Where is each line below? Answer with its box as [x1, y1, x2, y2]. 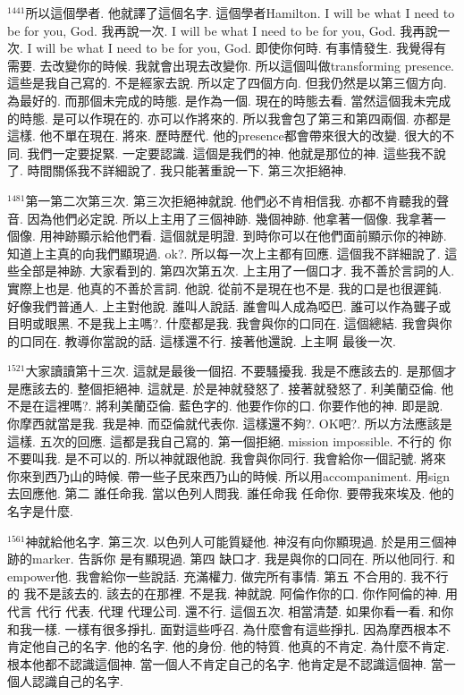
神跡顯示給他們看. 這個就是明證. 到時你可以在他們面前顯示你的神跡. [52, 226, 447, 245]
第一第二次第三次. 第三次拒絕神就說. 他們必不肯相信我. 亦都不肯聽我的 [25, 191, 437, 209]
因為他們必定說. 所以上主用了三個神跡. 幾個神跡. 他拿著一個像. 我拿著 [27, 208, 434, 227]
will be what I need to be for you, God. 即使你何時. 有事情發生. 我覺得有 [36, 38, 446, 57]
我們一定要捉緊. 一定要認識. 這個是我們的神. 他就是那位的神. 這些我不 [27, 143, 434, 162]
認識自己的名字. [31, 672, 123, 691]
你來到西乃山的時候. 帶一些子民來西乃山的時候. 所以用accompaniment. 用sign [7, 466, 451, 485]
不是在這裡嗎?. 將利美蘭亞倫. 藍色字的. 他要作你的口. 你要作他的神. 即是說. [7, 396, 443, 415]
